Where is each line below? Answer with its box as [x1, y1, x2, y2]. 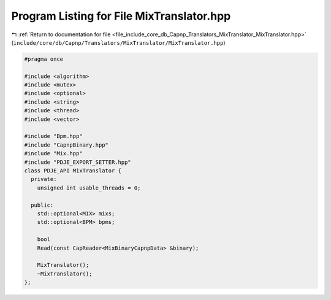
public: [31, 201, 54, 209]
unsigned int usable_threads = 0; [37, 184, 141, 191]
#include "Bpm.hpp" [24, 133, 83, 140]
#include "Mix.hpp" [24, 150, 83, 157]
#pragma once [24, 55, 64, 63]
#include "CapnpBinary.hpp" [24, 141, 108, 148]
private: [31, 175, 57, 183]
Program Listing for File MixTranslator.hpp [11, 9, 231, 23]
